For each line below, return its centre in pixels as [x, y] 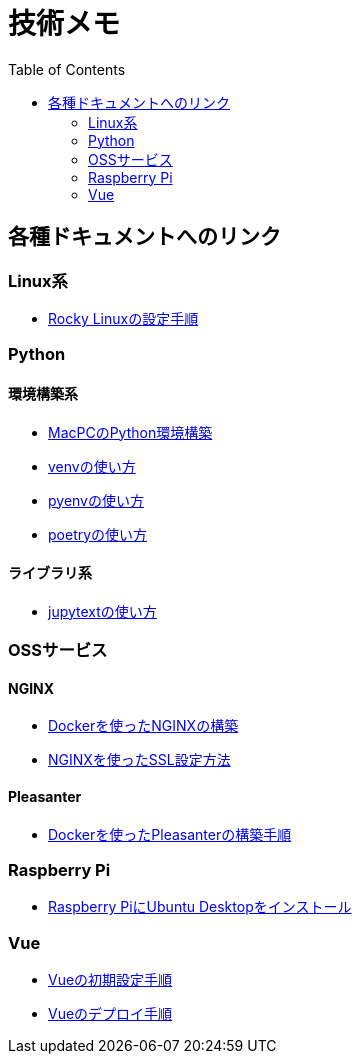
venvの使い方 [92, 466]
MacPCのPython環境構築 [130, 432]
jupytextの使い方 [102, 611]
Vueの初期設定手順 [110, 980]
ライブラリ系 [50, 573]
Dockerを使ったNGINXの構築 [143, 726]
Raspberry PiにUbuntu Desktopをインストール [200, 907]
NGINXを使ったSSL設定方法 [139, 760]
